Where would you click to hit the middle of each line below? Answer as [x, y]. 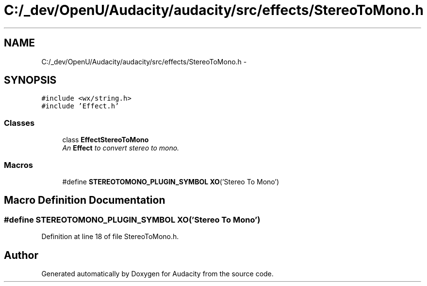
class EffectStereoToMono [106, 140]
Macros [18, 165]
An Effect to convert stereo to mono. [121, 148]
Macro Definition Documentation [85, 200]
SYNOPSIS [30, 80]
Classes [19, 123]
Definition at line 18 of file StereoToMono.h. [110, 237]
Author [21, 255]
